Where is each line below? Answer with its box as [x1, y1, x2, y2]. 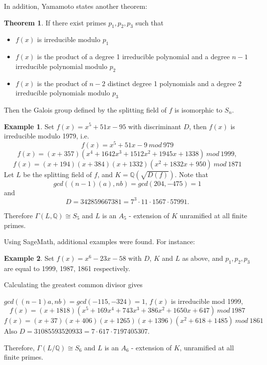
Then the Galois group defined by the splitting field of [4, 104, 167, 114]
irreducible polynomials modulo [15, 88, 110, 98]
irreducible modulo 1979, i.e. [4, 131, 89, 141]
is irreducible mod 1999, [171, 296, 243, 306]
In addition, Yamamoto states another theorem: [4, 1, 147, 11]
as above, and [182, 252, 223, 263]
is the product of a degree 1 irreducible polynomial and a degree [37, 51, 230, 62]
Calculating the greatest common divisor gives [4, 279, 143, 290]
